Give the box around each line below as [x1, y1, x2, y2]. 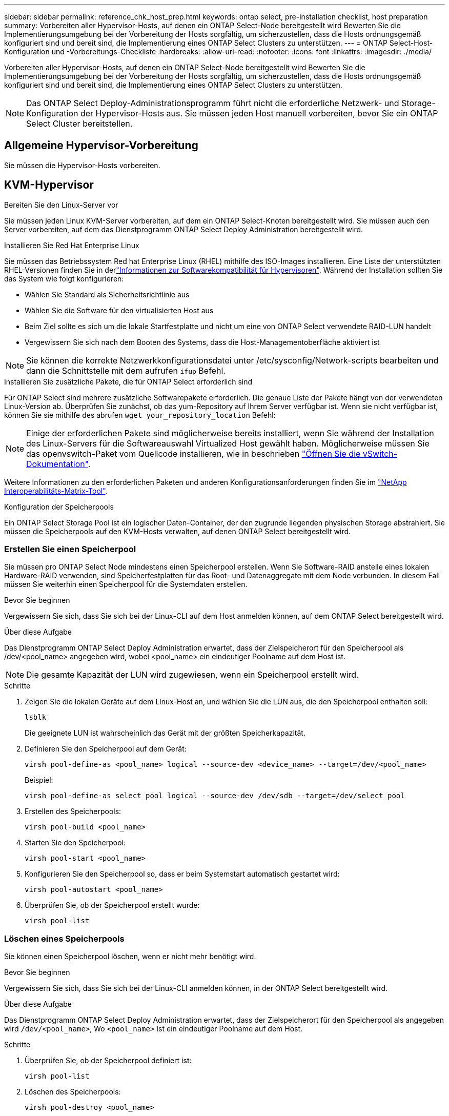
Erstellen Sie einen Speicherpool [4, 544, 136, 555]
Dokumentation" [26, 458, 88, 469]
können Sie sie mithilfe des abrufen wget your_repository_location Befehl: [4, 410, 276, 419]
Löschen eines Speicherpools [4, 933, 125, 944]
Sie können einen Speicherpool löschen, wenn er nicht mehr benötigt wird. [4, 952, 256, 961]
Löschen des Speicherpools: [25, 1087, 121, 1097]
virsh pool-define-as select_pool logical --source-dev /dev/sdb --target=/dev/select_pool [25, 792, 405, 800]
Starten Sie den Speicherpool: [25, 838, 126, 847]
